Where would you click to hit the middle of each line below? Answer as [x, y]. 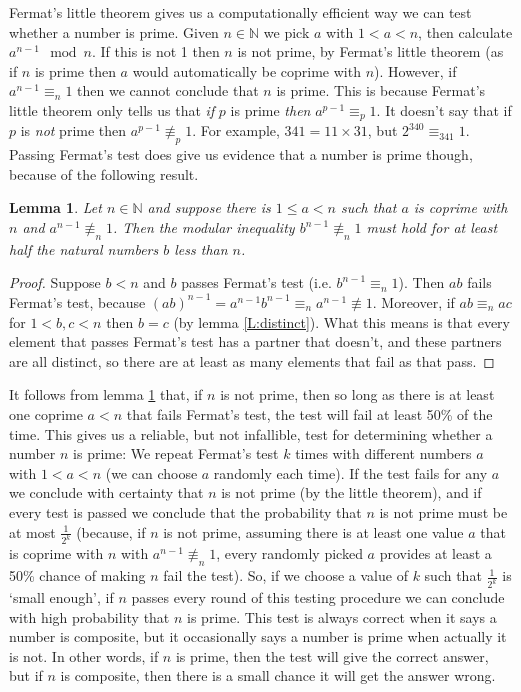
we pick [286, 31]
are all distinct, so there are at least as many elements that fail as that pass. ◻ [252, 360]
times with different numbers [383, 453]
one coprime [46, 413]
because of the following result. [104, 173]
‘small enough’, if [61, 597]
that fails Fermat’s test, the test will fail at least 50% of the [309, 413]
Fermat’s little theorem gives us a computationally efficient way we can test [240, 12]
